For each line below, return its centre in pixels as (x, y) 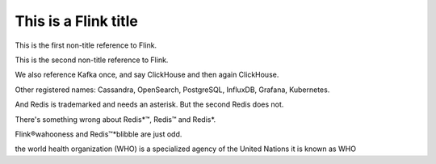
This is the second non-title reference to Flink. (92, 60)
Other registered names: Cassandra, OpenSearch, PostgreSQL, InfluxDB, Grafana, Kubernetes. (172, 90)
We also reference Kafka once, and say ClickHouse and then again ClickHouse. (147, 75)
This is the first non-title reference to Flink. (86, 45)
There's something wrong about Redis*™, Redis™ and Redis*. (115, 119)
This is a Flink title (77, 21)
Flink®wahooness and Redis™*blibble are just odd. (99, 134)
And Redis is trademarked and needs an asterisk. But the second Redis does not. (149, 104)
